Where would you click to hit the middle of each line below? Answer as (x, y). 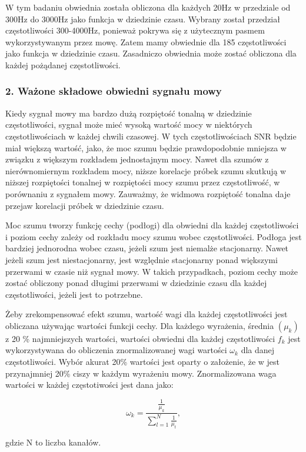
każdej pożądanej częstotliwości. (63, 64)
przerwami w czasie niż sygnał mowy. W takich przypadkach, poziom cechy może (152, 271)
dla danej (258, 350)
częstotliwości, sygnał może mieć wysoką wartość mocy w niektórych (129, 124)
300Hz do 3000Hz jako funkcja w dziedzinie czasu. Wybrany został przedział (143, 19)
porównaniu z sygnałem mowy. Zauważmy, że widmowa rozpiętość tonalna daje (148, 193)
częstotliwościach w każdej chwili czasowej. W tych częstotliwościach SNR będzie (151, 136)
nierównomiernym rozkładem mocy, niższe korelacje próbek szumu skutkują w (146, 170)
